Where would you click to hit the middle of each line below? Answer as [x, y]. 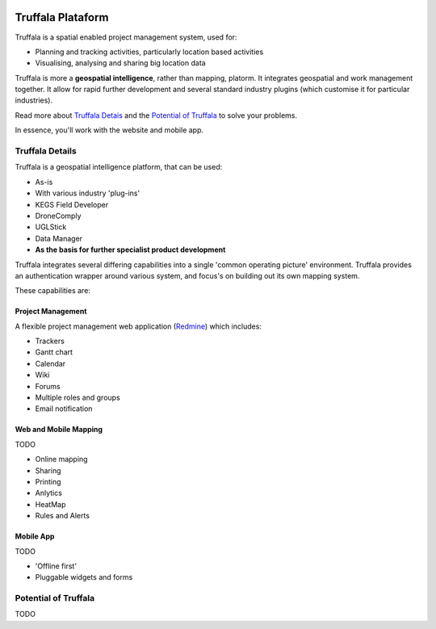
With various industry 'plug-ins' [88, 193]
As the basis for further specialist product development [130, 250]
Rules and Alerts [63, 516]
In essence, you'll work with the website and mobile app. [109, 130]
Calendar [50, 363]
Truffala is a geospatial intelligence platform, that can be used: [119, 167]
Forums [48, 386]
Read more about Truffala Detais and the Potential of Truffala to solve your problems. [156, 115]
